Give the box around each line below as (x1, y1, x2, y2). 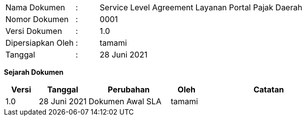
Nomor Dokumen (5, 14, 69, 24)
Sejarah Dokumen (4, 68, 64, 76)
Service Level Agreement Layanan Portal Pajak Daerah (100, 2, 303, 12)
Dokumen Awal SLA (88, 96, 161, 106)
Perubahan (108, 85, 150, 94)
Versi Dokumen (5, 26, 62, 36)
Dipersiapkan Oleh (5, 38, 74, 48)
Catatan (253, 85, 284, 94)
